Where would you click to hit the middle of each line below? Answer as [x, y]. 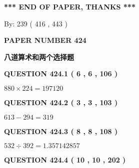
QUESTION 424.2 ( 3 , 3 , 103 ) [61, 102]
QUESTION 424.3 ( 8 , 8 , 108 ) [61, 131]
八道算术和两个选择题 [39, 57]
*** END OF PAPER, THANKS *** [70, 6]
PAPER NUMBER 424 [45, 40]
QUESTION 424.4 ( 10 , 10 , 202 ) [65, 160]
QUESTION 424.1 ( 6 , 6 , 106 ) [61, 74]
